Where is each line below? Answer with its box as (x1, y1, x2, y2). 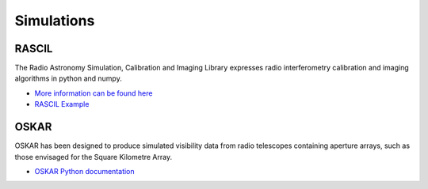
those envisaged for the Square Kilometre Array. (14, 152, 173, 161)
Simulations (14, 12, 95, 29)
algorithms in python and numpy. (14, 74, 122, 83)
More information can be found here (34, 88, 153, 98)
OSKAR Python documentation (34, 166, 135, 176)
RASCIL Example (34, 100, 90, 109)
